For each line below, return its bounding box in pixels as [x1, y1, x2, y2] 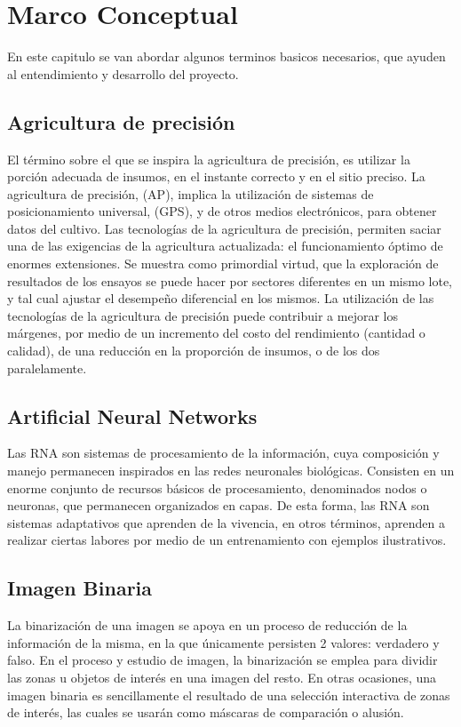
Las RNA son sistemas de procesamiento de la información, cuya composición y [7, 443, 440, 462]
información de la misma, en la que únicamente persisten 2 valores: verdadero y [7, 633, 440, 651]
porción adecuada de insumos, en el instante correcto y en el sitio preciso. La [7, 167, 425, 186]
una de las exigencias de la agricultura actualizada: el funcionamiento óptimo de [7, 236, 443, 255]
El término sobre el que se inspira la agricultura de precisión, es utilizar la [7, 149, 410, 168]
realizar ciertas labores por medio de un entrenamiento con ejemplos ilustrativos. [7, 531, 447, 549]
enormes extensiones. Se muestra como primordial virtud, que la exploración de [7, 254, 439, 273]
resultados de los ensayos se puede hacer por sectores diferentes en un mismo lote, [7, 271, 452, 290]
